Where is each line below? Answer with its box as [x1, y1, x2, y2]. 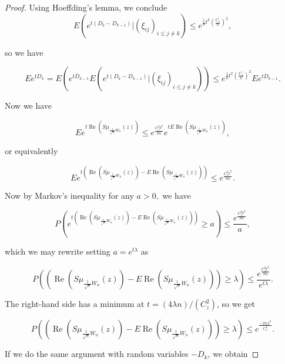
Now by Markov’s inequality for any [5, 189, 134, 202]
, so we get [217, 298, 256, 310]
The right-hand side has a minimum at [5, 298, 145, 310]
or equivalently [5, 145, 58, 157]
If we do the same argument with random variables [5, 348, 189, 360]
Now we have [5, 99, 52, 112]
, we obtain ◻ [207, 348, 259, 360]
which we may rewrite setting [5, 245, 110, 258]
